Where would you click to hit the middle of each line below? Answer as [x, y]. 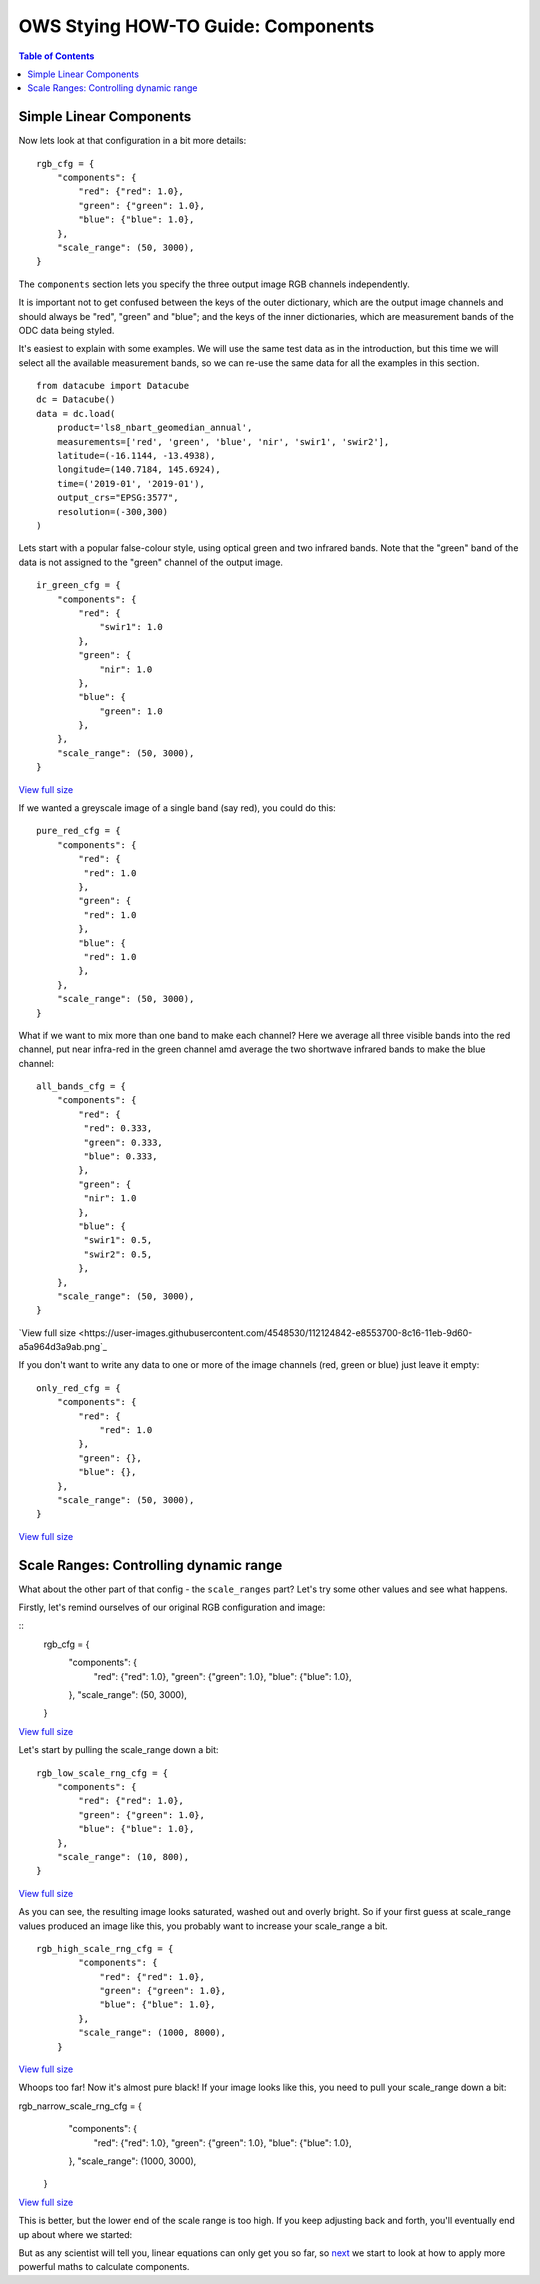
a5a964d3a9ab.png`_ [62, 1347]
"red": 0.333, [118, 1128]
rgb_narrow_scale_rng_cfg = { [80, 2106]
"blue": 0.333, [120, 1156]
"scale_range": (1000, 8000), [152, 2033]
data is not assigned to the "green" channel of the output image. [151, 562]
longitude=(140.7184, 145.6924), [139, 469]
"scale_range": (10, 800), [123, 1856]
